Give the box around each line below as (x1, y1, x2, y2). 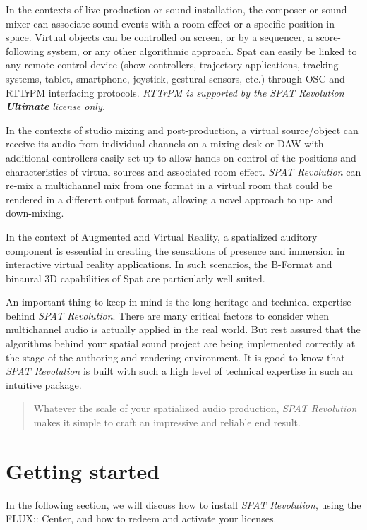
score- (315, 30, 342, 44)
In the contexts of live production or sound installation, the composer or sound (6, 2, 347, 16)
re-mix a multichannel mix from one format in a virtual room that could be (6, 178, 332, 193)
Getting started (6, 456, 160, 485)
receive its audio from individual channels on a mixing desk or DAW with (6, 136, 324, 151)
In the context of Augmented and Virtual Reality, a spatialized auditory (6, 229, 318, 243)
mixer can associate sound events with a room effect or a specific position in (6, 16, 335, 30)
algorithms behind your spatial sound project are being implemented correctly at (6, 336, 356, 351)
